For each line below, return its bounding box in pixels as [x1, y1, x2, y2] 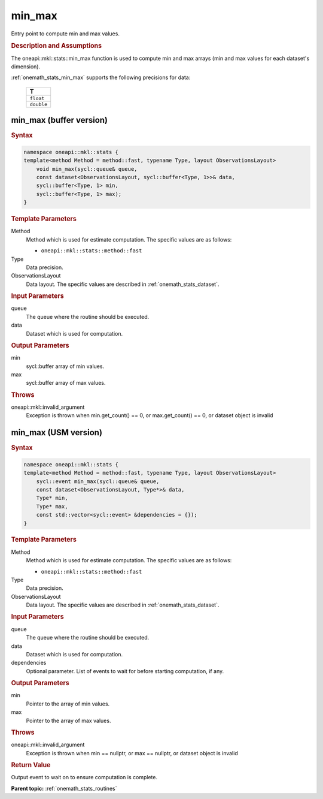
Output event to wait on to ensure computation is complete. [11, 774, 158, 781]
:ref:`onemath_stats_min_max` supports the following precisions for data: [11, 74, 191, 81]
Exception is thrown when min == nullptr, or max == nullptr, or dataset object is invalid [26, 749, 239, 756]
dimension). [11, 63, 41, 70]
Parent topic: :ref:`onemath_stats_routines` [11, 785, 117, 792]
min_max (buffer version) [11, 115, 108, 125]
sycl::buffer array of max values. [26, 379, 106, 387]
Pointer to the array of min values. [26, 700, 110, 707]
